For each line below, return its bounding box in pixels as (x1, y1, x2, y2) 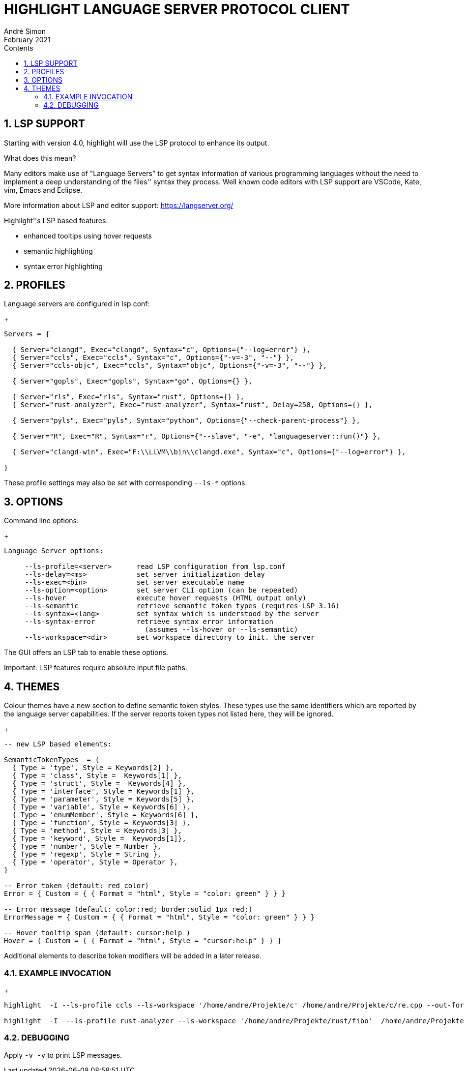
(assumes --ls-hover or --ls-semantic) (145, 625, 298, 634)
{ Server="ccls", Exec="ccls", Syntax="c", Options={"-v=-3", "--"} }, (12, 354, 294, 362)
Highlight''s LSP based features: (4, 216, 108, 225)
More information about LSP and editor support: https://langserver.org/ (4, 201, 233, 209)
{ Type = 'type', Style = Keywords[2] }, (12, 764, 174, 772)
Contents (4, 43, 33, 52)
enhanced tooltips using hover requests (24, 231, 152, 240)
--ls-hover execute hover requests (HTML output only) (25, 594, 307, 602)
